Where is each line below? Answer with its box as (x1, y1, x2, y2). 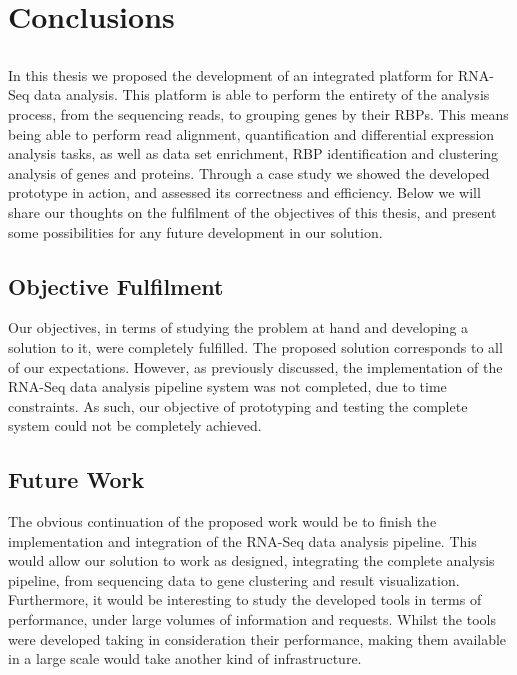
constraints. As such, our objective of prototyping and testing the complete (8, 395, 468, 416)
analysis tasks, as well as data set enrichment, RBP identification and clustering (8, 143, 499, 164)
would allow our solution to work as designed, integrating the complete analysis (8, 550, 495, 571)
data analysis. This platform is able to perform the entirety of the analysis (34, 84, 490, 105)
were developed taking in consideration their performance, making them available (8, 628, 507, 649)
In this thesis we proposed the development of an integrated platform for (8, 64, 454, 85)
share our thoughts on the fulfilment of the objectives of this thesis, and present (8, 201, 497, 222)
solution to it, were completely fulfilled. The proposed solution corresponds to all (8, 336, 503, 357)
